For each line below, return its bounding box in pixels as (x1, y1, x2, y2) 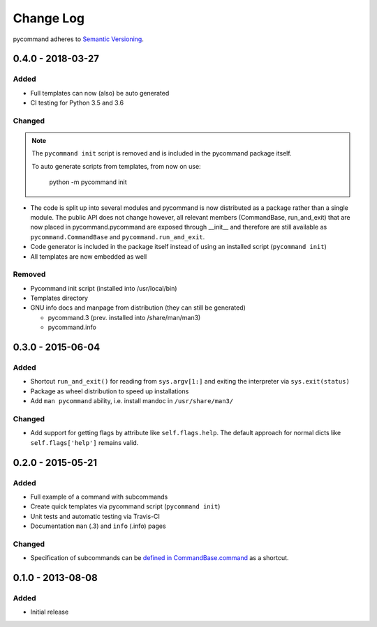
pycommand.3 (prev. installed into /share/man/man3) (47, 313, 201, 322)
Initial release (30, 607, 69, 617)
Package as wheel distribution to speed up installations (30, 387, 189, 395)
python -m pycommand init (49, 178, 127, 186)
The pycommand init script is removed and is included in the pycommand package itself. (31, 149, 293, 158)
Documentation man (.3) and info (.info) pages (30, 522, 167, 530)
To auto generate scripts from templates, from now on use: (31, 162, 202, 170)
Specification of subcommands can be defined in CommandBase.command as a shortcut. (30, 554, 289, 562)
